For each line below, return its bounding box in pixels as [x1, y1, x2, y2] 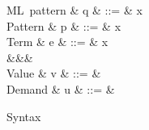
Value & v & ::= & [6, 65, 101, 82]
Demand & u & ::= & [6, 80, 115, 97]
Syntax [6, 107, 41, 124]
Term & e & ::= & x [6, 33, 109, 50]
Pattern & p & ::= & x [6, 17, 121, 34]
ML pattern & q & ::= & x [6, 2, 143, 18]
